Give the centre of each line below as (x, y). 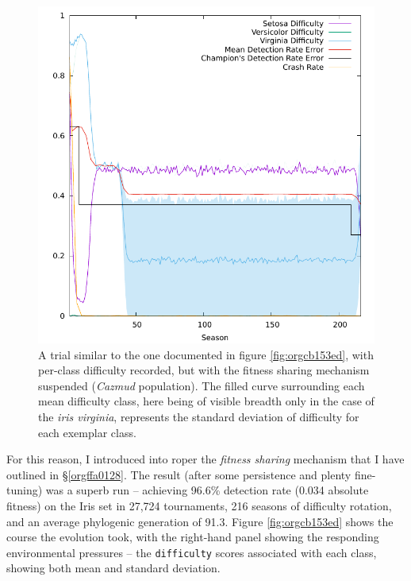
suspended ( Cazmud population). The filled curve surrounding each (202, 385)
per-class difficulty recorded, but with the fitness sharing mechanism (204, 370)
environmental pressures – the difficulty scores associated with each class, (192, 552)
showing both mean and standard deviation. (113, 568)
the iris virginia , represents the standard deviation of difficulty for (199, 416)
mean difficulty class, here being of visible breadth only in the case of (206, 401)
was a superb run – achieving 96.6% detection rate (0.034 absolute (207, 490)
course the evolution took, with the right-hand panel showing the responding (193, 537)
